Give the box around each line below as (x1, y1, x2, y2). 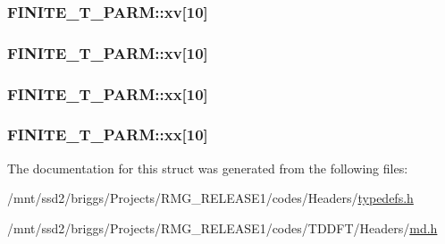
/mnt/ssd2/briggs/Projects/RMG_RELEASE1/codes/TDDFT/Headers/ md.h (7, 218, 438, 237)
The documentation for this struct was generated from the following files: (7, 158, 408, 177)
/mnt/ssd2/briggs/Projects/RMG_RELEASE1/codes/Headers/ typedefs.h (7, 189, 414, 207)
